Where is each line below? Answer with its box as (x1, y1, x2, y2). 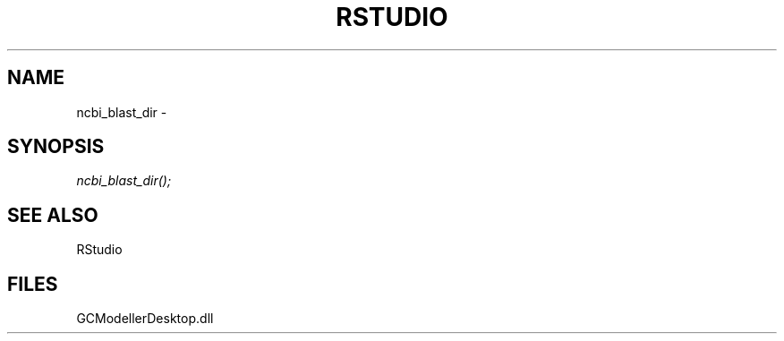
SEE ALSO (7, 203, 98, 226)
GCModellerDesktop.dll (76, 311, 214, 327)
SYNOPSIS (7, 135, 105, 158)
